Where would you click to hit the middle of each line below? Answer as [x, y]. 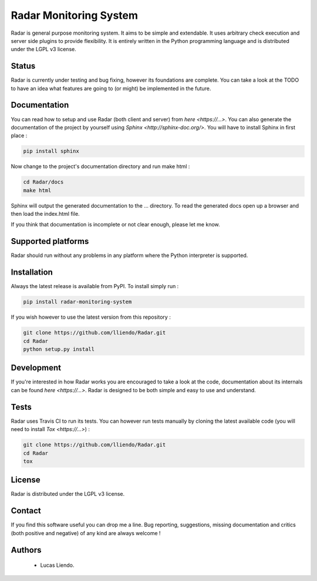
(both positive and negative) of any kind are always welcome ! [86, 533]
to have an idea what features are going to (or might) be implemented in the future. [111, 88]
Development [36, 368]
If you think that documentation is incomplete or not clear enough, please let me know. [115, 225]
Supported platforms [50, 241]
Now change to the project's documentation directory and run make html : [100, 166]
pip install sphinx [51, 151]
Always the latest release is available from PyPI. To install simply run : [95, 286]
